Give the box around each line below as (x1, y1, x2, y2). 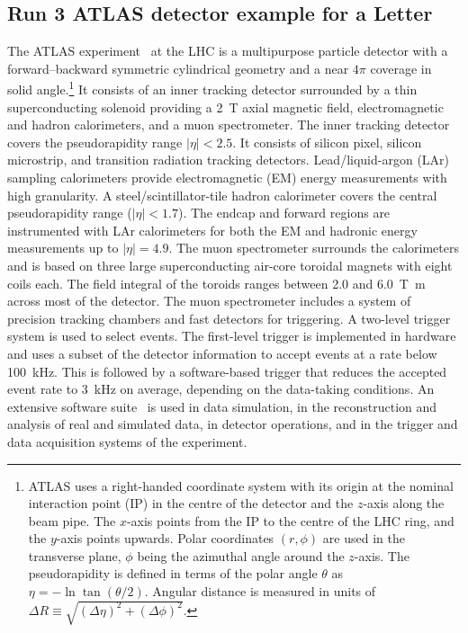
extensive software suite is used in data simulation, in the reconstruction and (7, 397, 437, 415)
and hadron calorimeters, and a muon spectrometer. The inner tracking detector (7, 115, 450, 134)
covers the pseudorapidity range (7, 132, 183, 151)
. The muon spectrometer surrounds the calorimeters (168, 238, 459, 257)
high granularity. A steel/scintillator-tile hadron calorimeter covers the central (7, 185, 437, 204)
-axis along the (363, 494, 445, 513)
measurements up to (7, 238, 119, 257)
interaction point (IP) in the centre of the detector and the (28, 494, 354, 513)
